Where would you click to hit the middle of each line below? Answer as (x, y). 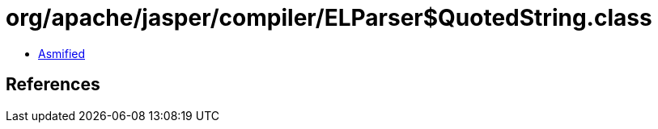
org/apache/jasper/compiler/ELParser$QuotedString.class (329, 18)
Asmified (62, 53)
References (53, 85)
